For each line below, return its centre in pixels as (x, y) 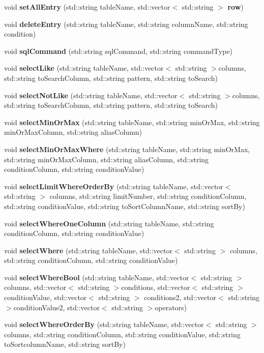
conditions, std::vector (156, 287)
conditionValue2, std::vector (56, 307)
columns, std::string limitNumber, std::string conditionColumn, (148, 196)
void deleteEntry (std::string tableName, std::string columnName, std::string (126, 24)
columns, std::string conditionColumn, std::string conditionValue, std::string (122, 334)
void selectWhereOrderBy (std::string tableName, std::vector (104, 324)
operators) (171, 307)
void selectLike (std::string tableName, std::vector (84, 68)
